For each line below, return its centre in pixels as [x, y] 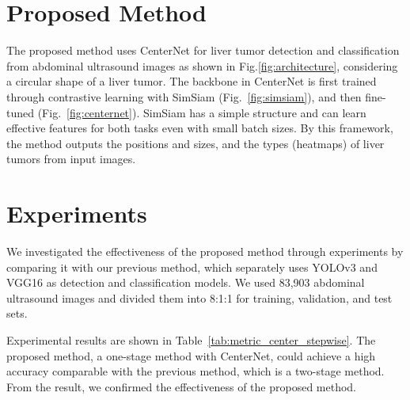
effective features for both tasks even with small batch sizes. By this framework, [200, 128]
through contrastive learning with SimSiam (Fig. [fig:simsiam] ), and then [184, 96]
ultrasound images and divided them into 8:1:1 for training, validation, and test [199, 297]
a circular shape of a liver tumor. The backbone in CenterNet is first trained [192, 81]
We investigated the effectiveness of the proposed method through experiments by [205, 251]
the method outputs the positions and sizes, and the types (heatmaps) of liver [196, 143]
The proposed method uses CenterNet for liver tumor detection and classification [203, 50]
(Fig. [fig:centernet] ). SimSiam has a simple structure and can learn [202, 112]
